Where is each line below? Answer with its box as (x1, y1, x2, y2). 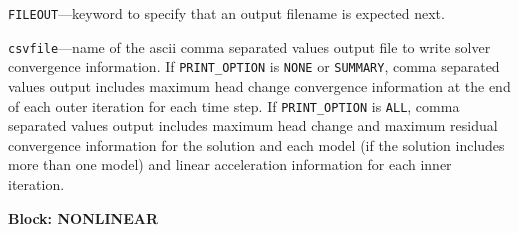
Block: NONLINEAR (8, 207, 158, 228)
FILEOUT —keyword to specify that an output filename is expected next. (8, 3, 445, 23)
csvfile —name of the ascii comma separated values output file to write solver (8, 36, 491, 57)
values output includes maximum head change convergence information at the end (8, 75, 511, 96)
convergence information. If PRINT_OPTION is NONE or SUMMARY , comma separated (8, 56, 500, 77)
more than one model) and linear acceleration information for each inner (8, 154, 452, 175)
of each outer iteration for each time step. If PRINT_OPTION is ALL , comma (8, 95, 460, 116)
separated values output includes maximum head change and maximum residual (8, 115, 498, 136)
